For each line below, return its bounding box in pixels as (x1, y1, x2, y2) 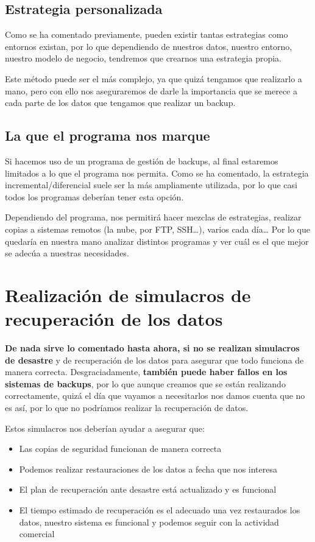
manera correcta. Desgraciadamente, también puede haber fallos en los (5, 365, 288, 378)
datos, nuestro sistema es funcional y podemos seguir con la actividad (19, 515, 279, 528)
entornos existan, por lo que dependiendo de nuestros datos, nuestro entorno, (5, 40, 292, 52)
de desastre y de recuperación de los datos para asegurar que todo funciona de (5, 353, 304, 366)
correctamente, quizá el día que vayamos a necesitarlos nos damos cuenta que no (5, 389, 305, 402)
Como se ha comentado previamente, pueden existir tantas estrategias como (5, 28, 288, 41)
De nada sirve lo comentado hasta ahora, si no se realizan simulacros (5, 342, 300, 354)
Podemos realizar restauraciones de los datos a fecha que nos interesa (19, 462, 278, 475)
